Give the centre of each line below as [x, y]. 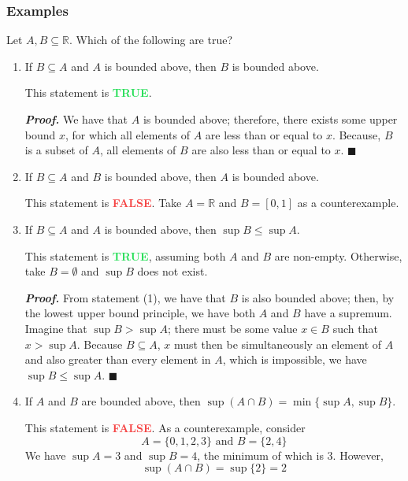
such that [355, 328]
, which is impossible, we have [295, 359]
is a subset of [56, 150]
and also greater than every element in [118, 359]
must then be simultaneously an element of [278, 344]
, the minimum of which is [260, 455]
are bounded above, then [141, 401]
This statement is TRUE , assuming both [125, 255]
